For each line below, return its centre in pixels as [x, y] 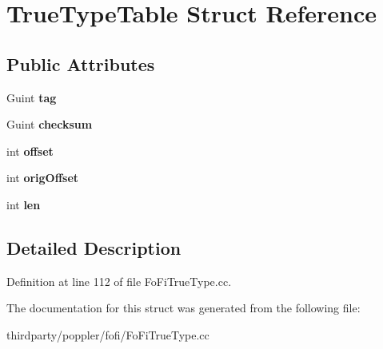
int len [24, 204]
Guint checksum [50, 124]
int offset [30, 151]
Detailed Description [94, 247]
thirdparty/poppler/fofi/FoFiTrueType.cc [108, 334]
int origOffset [43, 178]
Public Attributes [81, 63]
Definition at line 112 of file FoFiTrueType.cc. [119, 281]
